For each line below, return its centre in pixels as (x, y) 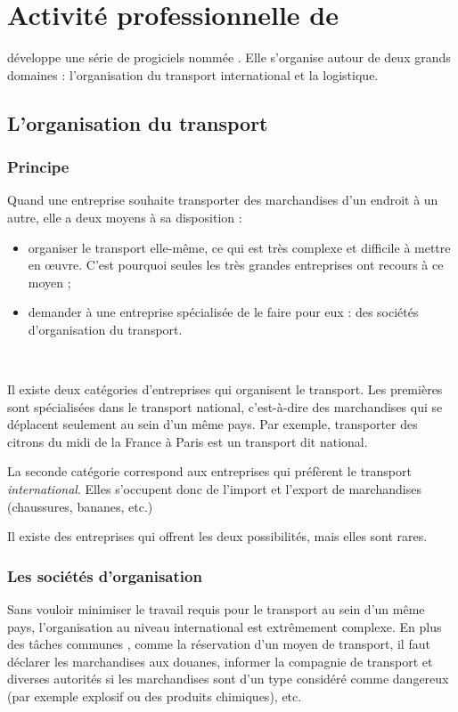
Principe (38, 167)
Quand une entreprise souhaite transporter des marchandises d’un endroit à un (223, 200)
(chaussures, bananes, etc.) (80, 506)
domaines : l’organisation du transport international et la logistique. (193, 74)
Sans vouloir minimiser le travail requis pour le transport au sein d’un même (216, 609)
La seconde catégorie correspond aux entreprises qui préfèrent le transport (209, 471)
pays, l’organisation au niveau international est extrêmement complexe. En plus (225, 626)
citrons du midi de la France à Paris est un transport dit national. (188, 441)
